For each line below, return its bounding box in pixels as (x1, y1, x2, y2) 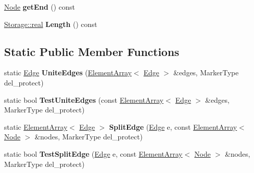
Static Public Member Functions (4, 43, 180, 59)
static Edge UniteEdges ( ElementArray (4, 67, 132, 78)
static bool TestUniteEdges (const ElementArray (4, 94, 164, 105)
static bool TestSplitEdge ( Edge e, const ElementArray (4, 148, 183, 159)
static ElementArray (4, 121, 68, 132)
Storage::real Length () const (4, 18, 97, 29)
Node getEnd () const (4, 2, 75, 12)
